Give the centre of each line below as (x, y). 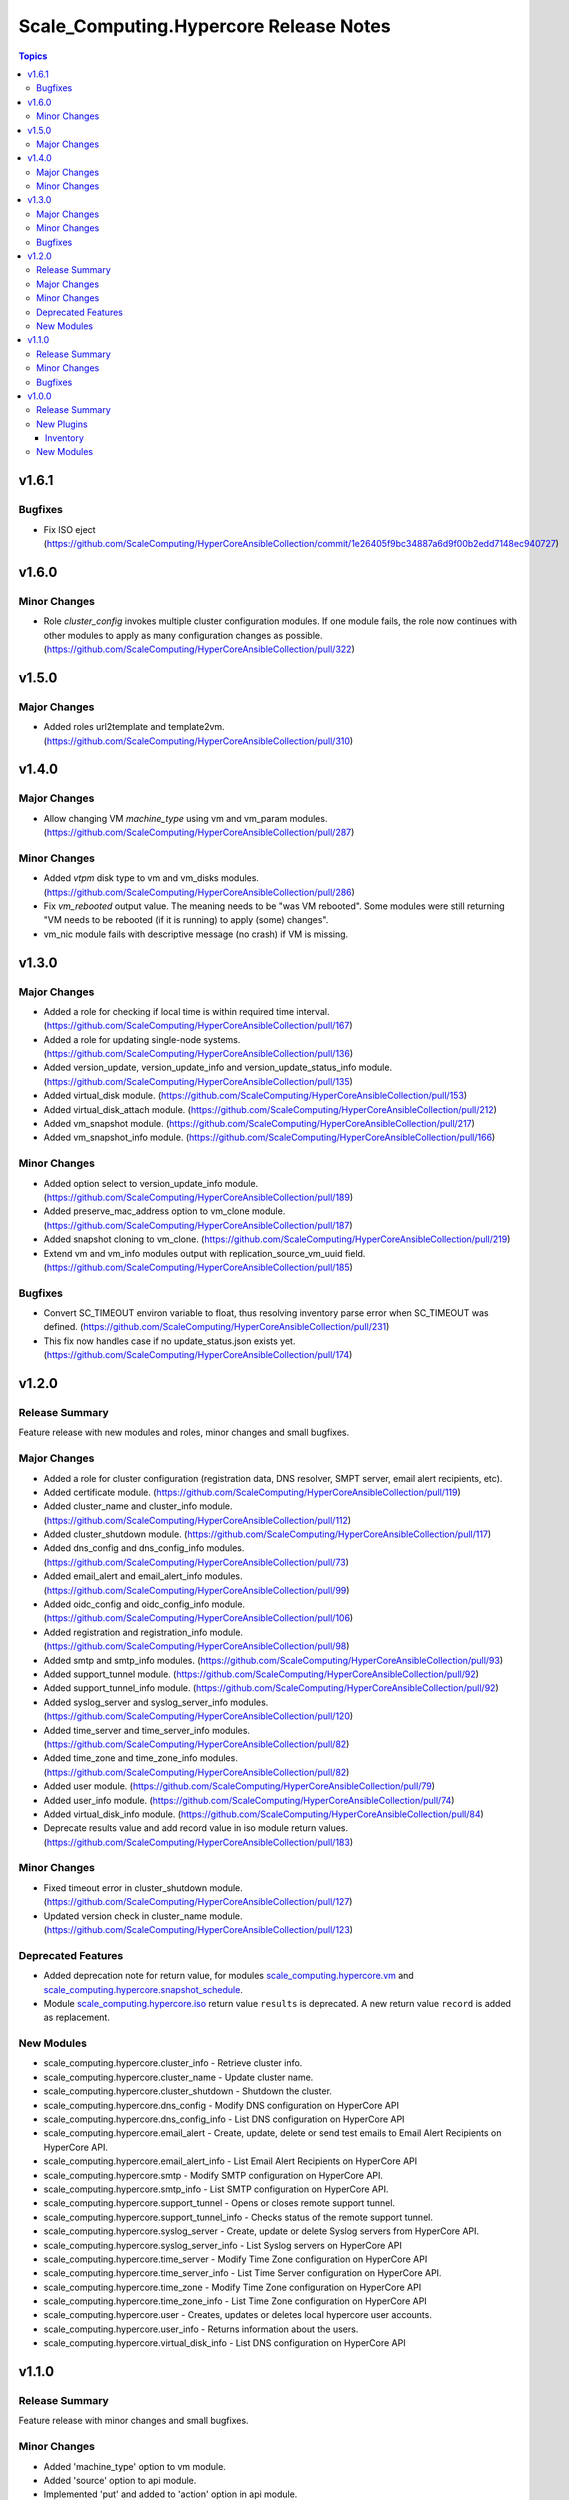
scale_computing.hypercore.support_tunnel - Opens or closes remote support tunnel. (219, 2203)
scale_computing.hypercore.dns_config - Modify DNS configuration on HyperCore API (221, 2105)
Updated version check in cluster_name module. (143, 1916)
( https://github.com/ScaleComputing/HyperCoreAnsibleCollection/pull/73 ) (196, 1562)
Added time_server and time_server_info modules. (146, 1730)
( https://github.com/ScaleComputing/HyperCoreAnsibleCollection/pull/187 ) (198, 1225)
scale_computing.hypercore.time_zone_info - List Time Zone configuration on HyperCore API (235, 2301)
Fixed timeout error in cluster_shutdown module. (143, 1887)
